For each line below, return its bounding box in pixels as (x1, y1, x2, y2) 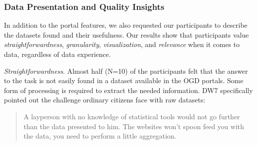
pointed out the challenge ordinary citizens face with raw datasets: (4, 95, 206, 105)
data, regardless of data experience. (4, 49, 111, 59)
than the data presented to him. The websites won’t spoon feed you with (23, 121, 244, 131)
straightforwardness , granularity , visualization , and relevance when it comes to (4, 39, 240, 49)
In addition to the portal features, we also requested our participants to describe (4, 20, 248, 30)
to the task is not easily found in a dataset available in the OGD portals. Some (4, 75, 244, 86)
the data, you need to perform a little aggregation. (23, 131, 176, 141)
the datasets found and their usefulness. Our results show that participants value (4, 29, 249, 40)
